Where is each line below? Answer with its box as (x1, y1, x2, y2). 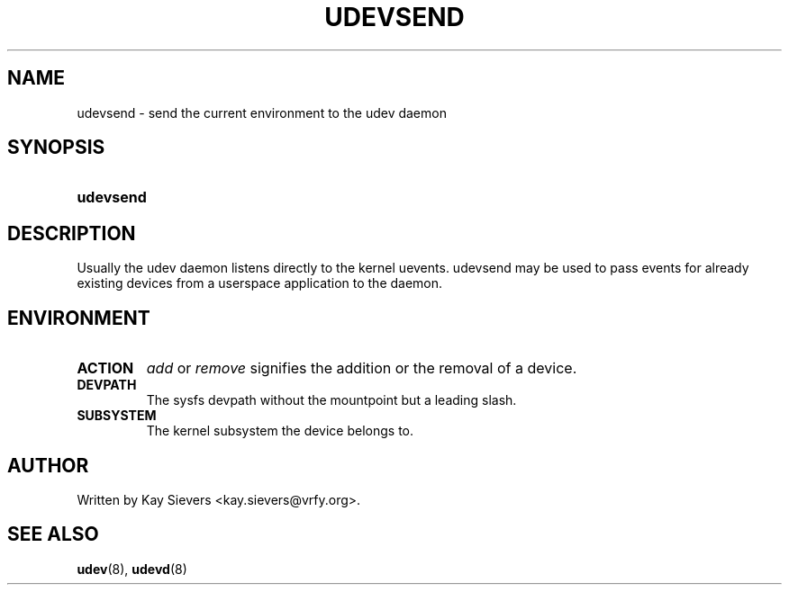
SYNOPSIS (7, 136, 105, 159)
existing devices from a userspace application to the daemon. (77, 275, 443, 292)
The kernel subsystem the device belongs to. (146, 423, 414, 439)
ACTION (77, 359, 134, 378)
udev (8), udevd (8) (77, 561, 187, 577)
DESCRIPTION (7, 221, 136, 245)
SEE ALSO (7, 523, 99, 546)
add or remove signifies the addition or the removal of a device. (146, 359, 577, 378)
